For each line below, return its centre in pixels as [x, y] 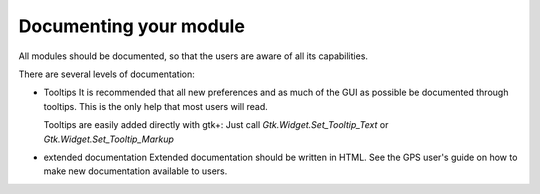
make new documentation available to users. [135, 171]
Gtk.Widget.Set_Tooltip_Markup [109, 139]
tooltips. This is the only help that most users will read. [156, 106]
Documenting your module [131, 26]
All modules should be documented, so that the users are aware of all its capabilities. [193, 56]
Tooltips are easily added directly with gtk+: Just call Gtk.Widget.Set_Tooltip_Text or [216, 125]
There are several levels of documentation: [106, 74]
